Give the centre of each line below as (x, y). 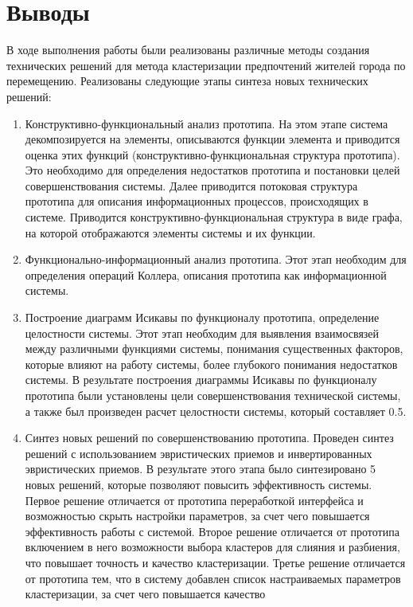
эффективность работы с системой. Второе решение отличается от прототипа (212, 531)
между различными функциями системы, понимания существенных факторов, (214, 349)
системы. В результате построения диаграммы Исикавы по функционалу (201, 380)
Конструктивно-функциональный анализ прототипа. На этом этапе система (206, 123)
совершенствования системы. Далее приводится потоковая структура (191, 185)
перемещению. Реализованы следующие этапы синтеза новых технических (187, 81)
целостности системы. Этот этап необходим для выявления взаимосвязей (202, 333)
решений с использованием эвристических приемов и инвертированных (199, 453)
